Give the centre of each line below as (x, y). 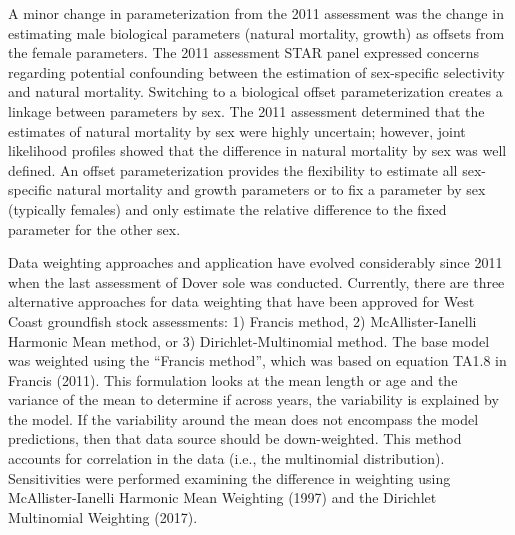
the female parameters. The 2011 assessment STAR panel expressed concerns (244, 52)
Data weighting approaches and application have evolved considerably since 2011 (255, 262)
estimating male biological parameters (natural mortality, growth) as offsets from (256, 32)
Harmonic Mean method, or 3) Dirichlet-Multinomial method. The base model (249, 340)
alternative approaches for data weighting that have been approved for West (241, 301)
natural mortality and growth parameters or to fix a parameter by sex (271, 189)
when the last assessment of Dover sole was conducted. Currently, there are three (256, 281)
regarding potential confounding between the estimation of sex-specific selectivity (256, 71)
